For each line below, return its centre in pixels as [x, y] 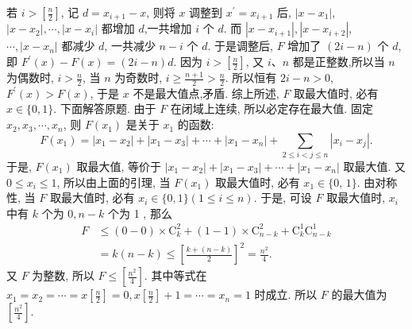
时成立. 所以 [286, 294]
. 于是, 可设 [283, 197]
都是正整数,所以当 [339, 62]
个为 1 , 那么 [140, 213]
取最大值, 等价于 [119, 166]
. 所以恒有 [251, 77]
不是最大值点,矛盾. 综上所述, [206, 93]
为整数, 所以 [63, 275]
